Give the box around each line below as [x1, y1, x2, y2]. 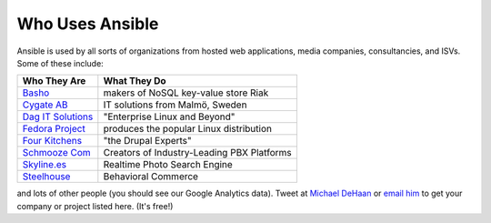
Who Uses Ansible [16, 14, 159, 34]
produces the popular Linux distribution [103, 123, 273, 136]
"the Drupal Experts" [103, 135, 193, 147]
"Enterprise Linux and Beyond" [103, 110, 235, 123]
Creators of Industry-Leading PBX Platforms [103, 147, 292, 159]
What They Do [103, 75, 167, 87]
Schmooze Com [22, 147, 91, 159]
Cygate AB [22, 98, 68, 111]
